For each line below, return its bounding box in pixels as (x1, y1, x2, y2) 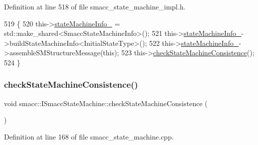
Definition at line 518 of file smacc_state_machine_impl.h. (4, 1, 186, 11)
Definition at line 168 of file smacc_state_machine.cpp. (4, 131, 174, 142)
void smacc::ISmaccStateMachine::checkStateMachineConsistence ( (4, 98, 208, 108)
